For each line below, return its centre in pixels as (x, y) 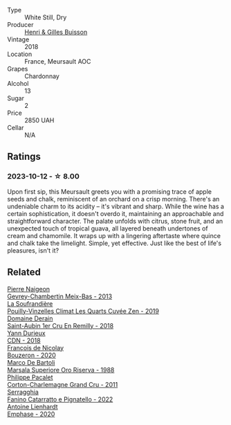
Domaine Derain (30, 318)
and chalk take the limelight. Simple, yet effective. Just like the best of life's (114, 243)
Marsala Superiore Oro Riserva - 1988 (61, 370)
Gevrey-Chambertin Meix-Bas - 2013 (60, 296)
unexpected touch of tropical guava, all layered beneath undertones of (108, 228)
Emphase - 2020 (31, 414)
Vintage (18, 39)
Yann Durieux (27, 333)
